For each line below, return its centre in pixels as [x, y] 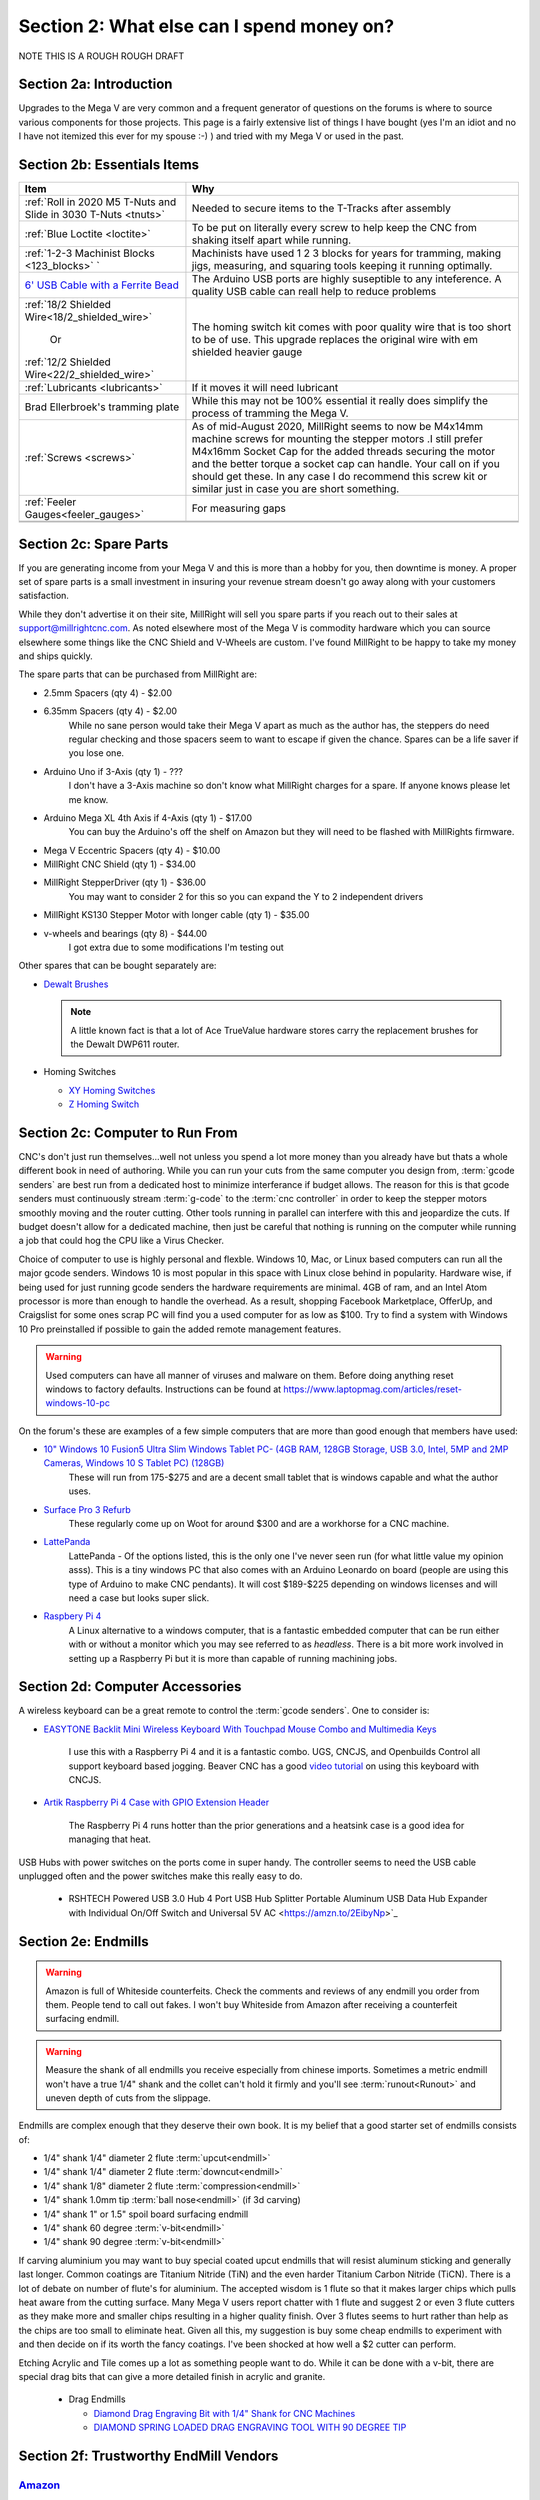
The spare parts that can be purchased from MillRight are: [138, 674]
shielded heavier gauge [247, 352]
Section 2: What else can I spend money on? [206, 26]
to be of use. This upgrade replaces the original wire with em [335, 340]
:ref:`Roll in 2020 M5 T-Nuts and [100, 202]
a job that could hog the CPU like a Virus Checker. [121, 1241]
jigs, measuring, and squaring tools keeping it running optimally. [342, 266]
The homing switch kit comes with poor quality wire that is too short [351, 327]
